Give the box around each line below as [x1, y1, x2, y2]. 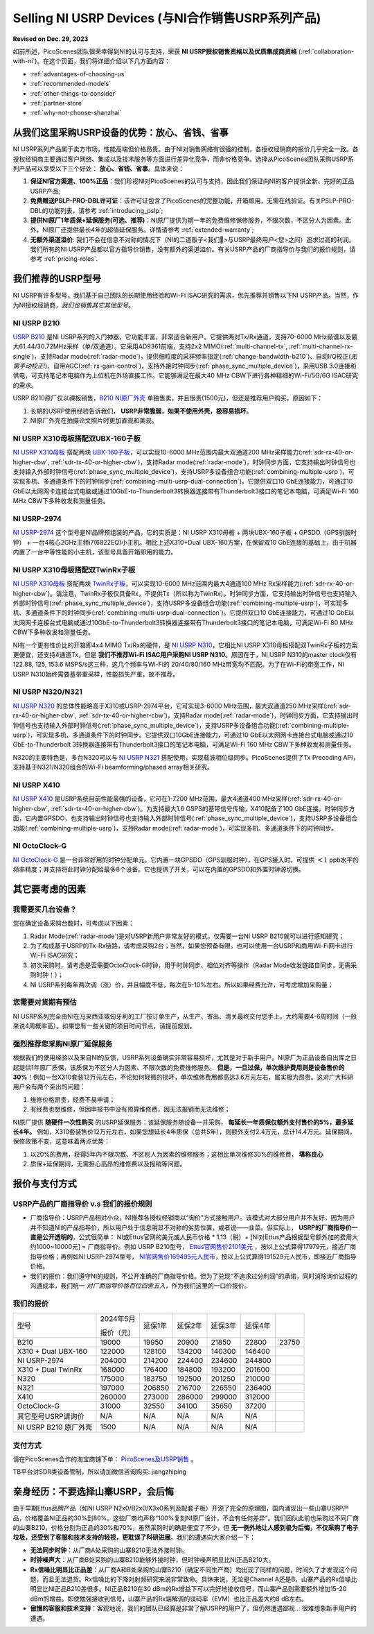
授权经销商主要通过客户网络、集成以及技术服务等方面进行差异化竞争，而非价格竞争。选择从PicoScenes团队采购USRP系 [12, 155, 355, 163]
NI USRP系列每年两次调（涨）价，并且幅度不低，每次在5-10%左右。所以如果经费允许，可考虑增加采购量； [30, 980, 334, 989]
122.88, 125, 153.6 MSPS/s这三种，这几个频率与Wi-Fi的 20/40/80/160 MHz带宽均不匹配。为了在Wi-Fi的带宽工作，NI [12, 660, 344, 669]
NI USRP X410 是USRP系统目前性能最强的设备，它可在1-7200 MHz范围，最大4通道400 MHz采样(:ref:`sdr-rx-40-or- [12, 794, 343, 803]
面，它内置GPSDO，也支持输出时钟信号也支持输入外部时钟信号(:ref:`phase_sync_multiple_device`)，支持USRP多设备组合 [12, 814, 358, 822]
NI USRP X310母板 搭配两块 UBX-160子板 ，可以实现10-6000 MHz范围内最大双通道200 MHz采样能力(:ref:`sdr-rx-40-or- [12, 448, 354, 457]
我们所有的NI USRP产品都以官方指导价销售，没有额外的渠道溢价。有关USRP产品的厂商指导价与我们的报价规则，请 [30, 245, 356, 253]
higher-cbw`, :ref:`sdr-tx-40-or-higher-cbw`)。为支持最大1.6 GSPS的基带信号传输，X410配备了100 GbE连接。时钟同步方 [12, 804, 356, 812]
